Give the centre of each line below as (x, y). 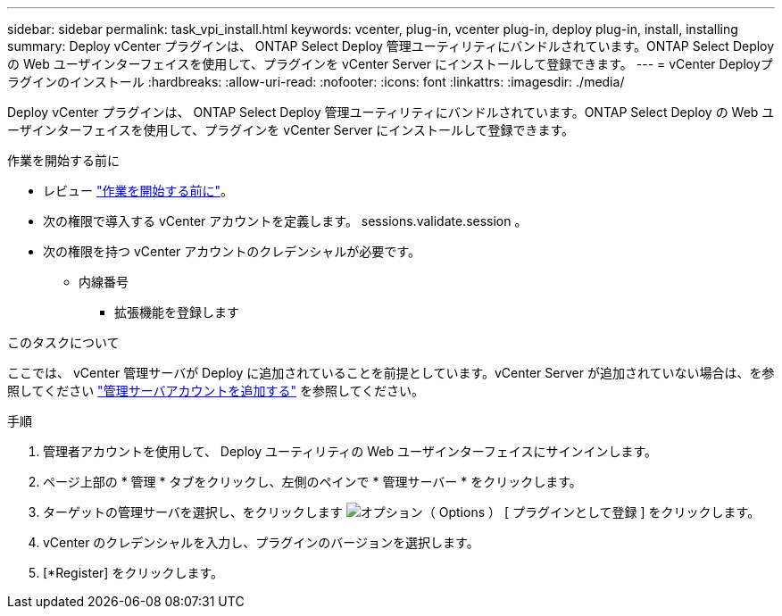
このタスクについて (63, 342)
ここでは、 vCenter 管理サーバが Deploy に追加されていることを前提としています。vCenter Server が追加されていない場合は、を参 (391, 373)
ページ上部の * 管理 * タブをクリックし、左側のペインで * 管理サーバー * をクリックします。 (312, 482)
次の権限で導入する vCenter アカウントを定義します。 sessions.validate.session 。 (285, 221)
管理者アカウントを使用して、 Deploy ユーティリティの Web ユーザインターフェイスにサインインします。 (350, 451)
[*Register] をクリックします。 (133, 573)
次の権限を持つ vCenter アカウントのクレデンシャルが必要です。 (232, 251)
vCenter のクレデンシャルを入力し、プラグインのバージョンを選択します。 (261, 542)
